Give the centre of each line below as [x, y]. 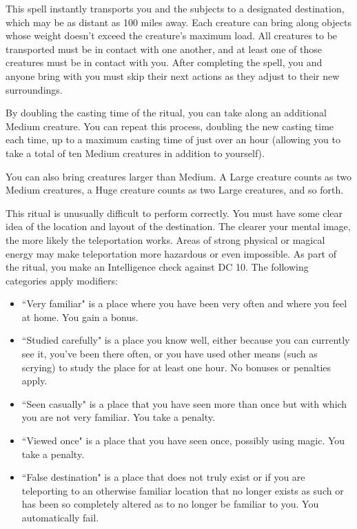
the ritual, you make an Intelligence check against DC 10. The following [157, 267]
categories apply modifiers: [62, 280]
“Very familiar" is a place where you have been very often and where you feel [184, 303]
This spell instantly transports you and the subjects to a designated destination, [175, 8]
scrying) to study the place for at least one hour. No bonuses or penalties [176, 367]
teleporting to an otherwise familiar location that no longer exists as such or [183, 490]
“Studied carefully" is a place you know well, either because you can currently [186, 340]
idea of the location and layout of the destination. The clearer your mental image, [178, 226]
